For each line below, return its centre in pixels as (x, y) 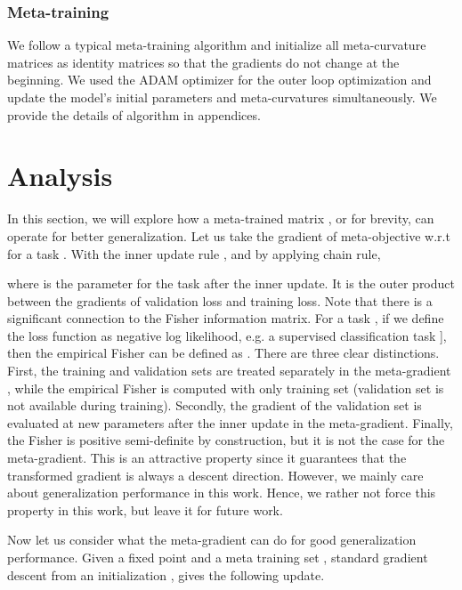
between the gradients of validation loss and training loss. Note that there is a (220, 300)
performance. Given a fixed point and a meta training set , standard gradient (218, 557)
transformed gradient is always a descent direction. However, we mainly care (215, 475)
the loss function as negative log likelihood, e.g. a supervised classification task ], (227, 335)
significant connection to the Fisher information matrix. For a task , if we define (226, 318)
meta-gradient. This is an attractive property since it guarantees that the (207, 458)
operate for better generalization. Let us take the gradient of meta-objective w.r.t (229, 235)
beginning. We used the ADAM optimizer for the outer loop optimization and (219, 80)
